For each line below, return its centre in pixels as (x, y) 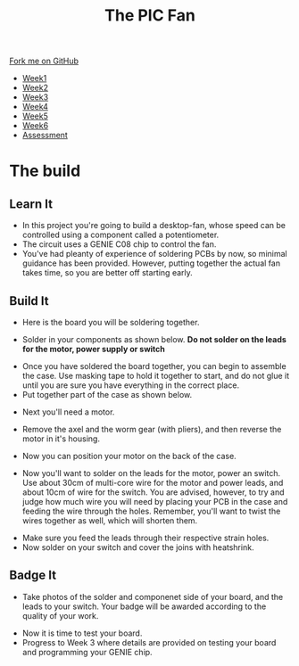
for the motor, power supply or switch (93, 349)
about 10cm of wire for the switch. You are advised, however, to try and (153, 492)
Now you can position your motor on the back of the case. (129, 456)
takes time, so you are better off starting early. (108, 273)
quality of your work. (60, 615)
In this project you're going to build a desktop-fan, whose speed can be (154, 226)
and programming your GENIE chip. (87, 652)
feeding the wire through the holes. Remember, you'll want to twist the (151, 511)
